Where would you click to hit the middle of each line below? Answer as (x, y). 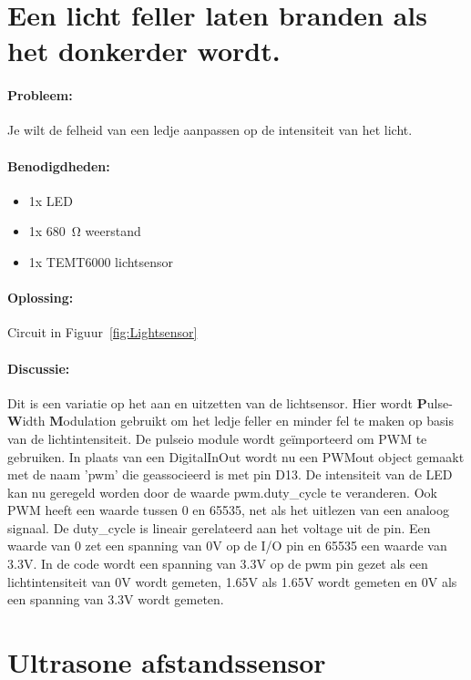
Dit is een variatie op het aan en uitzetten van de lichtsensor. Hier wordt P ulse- (230, 402)
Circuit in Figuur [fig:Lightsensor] (102, 332)
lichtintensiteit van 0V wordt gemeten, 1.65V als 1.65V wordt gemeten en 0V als (232, 581)
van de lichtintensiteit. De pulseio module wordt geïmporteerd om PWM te (217, 438)
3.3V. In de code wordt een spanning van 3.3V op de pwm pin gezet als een (218, 564)
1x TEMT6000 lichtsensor (101, 261)
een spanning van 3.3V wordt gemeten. (116, 599)
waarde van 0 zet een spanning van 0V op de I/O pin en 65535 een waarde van (227, 546)
